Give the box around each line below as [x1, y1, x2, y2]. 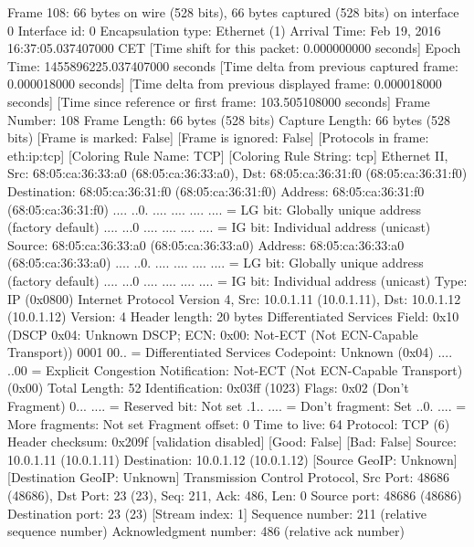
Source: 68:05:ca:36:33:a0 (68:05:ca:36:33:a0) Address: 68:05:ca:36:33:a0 [7, 235, 405, 254]
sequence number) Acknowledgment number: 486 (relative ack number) [7, 521, 405, 541]
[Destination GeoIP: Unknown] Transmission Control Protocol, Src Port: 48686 [7, 468, 450, 487]
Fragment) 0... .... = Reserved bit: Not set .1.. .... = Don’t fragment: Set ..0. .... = [7, 396, 467, 416]
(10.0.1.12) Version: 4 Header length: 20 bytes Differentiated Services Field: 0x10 [7, 307, 459, 326]
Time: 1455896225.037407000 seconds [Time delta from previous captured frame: [7, 56, 458, 75]
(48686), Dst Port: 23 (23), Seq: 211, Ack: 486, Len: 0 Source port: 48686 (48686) [7, 486, 462, 505]
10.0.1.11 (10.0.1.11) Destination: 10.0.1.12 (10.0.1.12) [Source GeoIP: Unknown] [7, 449, 458, 468]
